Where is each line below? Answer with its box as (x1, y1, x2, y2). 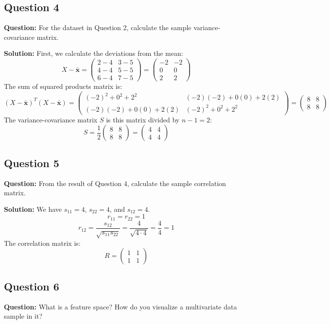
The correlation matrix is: (4, 238, 81, 248)
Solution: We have (4, 204, 62, 214)
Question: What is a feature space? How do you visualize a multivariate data (4, 301, 237, 311)
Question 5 (4, 155, 59, 170)
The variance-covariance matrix (4, 114, 98, 124)
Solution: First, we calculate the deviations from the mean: (4, 48, 183, 58)
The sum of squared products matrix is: (4, 81, 122, 91)
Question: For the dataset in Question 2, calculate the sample (4, 22, 191, 33)
